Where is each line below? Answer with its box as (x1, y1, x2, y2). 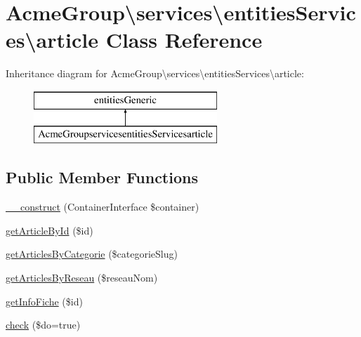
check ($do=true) (6, 317, 81, 332)
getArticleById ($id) (6, 223, 93, 237)
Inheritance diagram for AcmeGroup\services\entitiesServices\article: (6, 66, 304, 81)
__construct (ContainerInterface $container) (6, 199, 199, 214)
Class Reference (105, 25, 263, 54)
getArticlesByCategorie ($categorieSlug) (6, 246, 178, 261)
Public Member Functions (6, 166, 198, 188)
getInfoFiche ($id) (6, 293, 83, 308)
